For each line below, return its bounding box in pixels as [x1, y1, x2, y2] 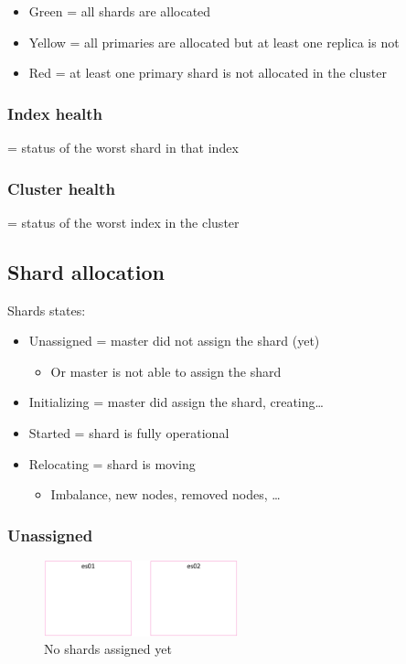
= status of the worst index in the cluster [7, 212, 240, 231]
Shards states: [7, 300, 86, 319]
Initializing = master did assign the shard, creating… [28, 392, 324, 412]
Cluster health [7, 177, 115, 199]
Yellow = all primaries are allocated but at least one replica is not [28, 32, 400, 51]
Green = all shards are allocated [28, 2, 211, 20]
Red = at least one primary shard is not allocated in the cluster [28, 63, 387, 82]
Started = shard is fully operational [28, 423, 230, 442]
